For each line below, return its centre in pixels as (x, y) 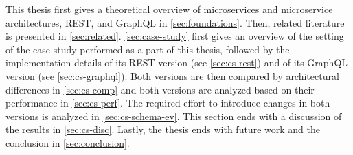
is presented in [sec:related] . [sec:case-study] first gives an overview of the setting (175, 36)
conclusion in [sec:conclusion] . (68, 142)
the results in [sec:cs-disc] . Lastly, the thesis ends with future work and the (163, 129)
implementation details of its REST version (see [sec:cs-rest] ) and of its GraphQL (177, 62)
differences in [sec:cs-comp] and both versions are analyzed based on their (160, 89)
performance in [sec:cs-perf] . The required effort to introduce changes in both (168, 103)
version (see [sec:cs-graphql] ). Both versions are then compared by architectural (172, 75)
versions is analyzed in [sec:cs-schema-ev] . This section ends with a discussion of (174, 116)
